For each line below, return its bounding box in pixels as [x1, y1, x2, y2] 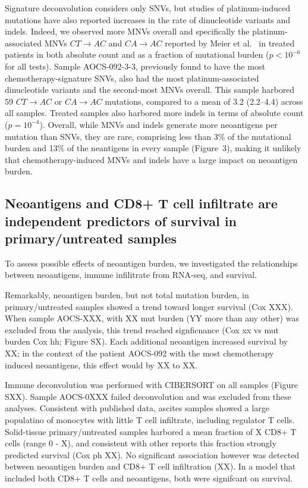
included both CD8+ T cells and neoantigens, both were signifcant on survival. [5, 471, 293, 484]
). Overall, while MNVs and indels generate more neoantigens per [39, 118, 278, 130]
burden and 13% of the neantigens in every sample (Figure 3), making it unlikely [5, 142, 301, 154]
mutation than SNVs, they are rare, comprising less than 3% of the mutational [5, 130, 291, 142]
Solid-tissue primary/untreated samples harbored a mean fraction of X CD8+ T [5, 425, 297, 437]
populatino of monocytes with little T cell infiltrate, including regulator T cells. [5, 414, 295, 426]
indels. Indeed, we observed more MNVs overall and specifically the [5, 25, 250, 37]
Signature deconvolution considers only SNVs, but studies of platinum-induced [5, 2, 291, 14]
